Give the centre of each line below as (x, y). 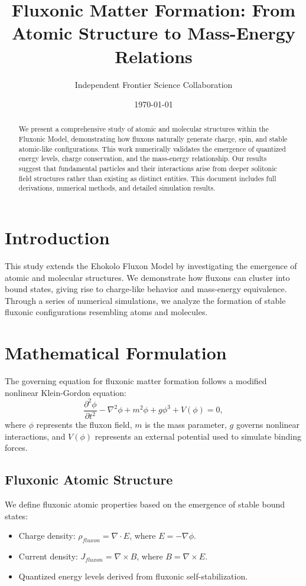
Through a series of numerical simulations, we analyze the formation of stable (145, 300)
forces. (16, 448)
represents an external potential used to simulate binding (198, 436)
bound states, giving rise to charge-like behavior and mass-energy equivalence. (146, 289)
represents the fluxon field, (84, 425)
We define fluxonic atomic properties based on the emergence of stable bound (145, 504)
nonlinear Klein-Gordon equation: (66, 392)
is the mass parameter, (186, 425)
